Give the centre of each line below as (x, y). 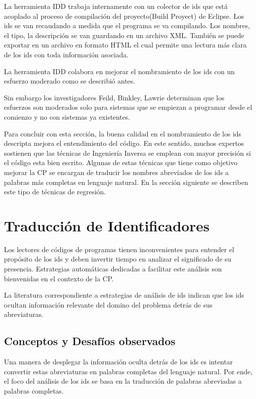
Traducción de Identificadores (107, 225)
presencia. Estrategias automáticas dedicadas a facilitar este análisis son (113, 268)
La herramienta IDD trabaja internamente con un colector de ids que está (116, 6)
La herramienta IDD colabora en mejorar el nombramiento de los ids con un (119, 71)
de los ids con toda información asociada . (66, 54)
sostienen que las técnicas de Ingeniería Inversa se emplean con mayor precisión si (128, 153)
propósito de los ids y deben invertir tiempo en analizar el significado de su (118, 259)
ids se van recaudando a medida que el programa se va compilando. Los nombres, (127, 25)
